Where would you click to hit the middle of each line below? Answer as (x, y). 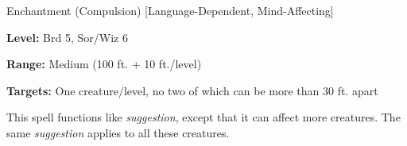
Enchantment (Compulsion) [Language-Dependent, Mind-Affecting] (170, 10)
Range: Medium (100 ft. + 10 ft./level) (104, 64)
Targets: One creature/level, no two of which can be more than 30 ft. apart (192, 90)
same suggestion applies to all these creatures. (118, 132)
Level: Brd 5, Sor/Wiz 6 (67, 37)
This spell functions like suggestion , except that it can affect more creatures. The (203, 117)
